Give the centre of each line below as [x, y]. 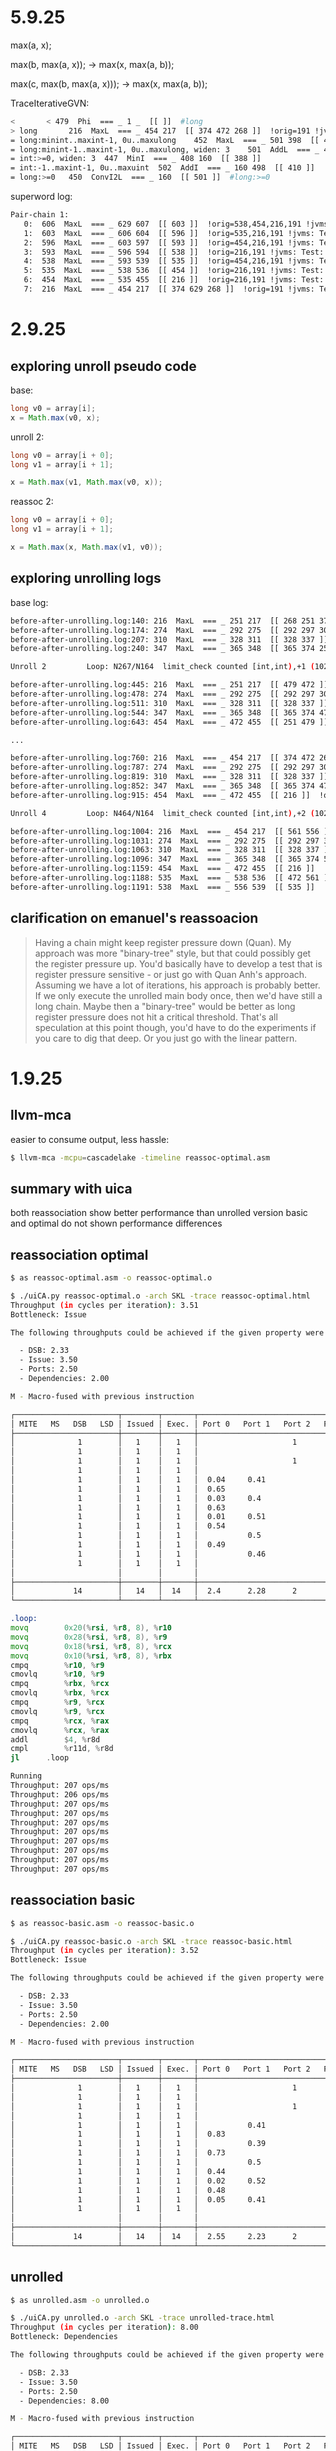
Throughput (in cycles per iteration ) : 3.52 [104, 1951]
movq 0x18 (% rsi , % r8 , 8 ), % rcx [91, 1646]
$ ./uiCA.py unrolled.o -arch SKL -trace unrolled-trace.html [142, 2318]
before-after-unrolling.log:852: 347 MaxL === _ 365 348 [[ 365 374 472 [171, 786]
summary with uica [71, 1188]
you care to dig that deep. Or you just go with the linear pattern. [166, 1038]
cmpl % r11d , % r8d [62, 1749]
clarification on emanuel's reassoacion [134, 918]
